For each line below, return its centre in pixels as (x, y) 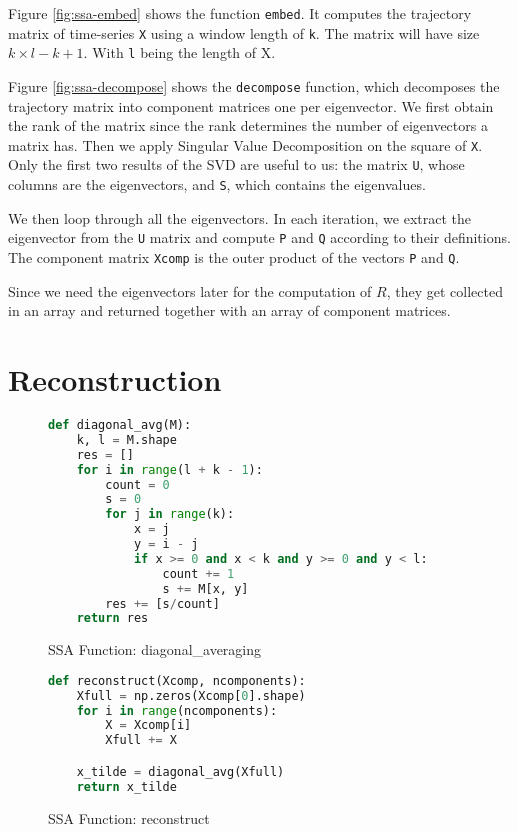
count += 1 (198, 573)
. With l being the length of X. (179, 52)
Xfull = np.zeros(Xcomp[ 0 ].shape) (191, 695)
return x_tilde (126, 786)
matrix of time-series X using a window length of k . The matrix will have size (244, 32)
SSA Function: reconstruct (129, 817)
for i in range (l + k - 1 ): (169, 469)
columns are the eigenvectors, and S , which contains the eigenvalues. (217, 184)
